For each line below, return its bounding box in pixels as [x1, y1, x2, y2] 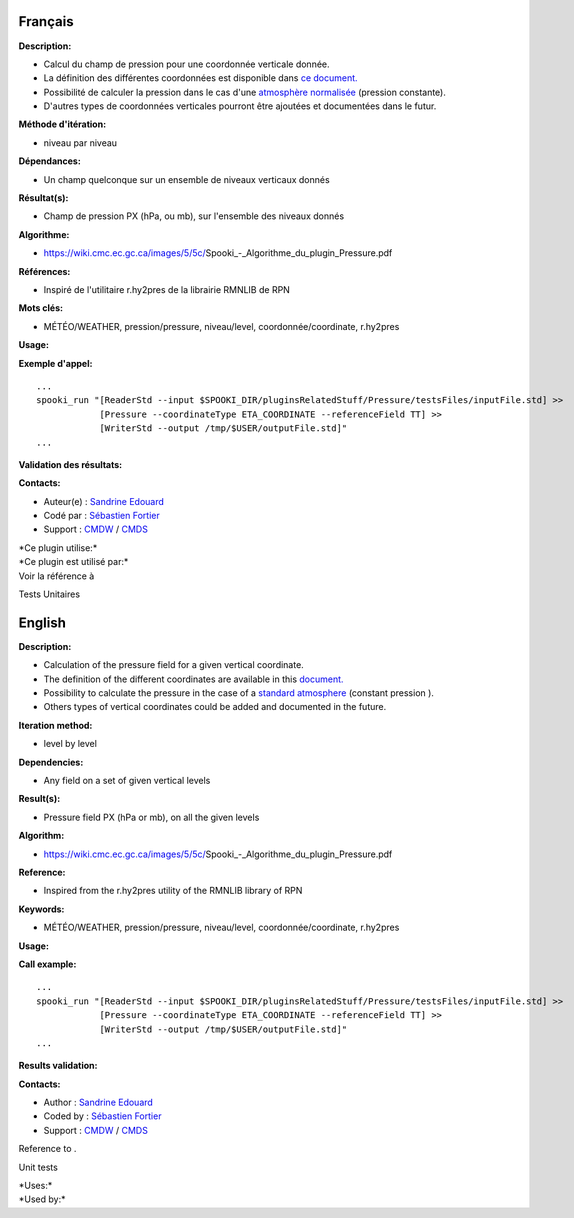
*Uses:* [18, 1180, 53, 1192]
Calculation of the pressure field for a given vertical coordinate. [43, 659, 304, 671]
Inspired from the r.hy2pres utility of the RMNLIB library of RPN [43, 885, 303, 897]
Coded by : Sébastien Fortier [43, 1110, 162, 1122]
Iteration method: [18, 719, 93, 731]
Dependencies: [18, 756, 84, 768]
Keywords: [18, 903, 65, 915]
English [18, 614, 67, 631]
